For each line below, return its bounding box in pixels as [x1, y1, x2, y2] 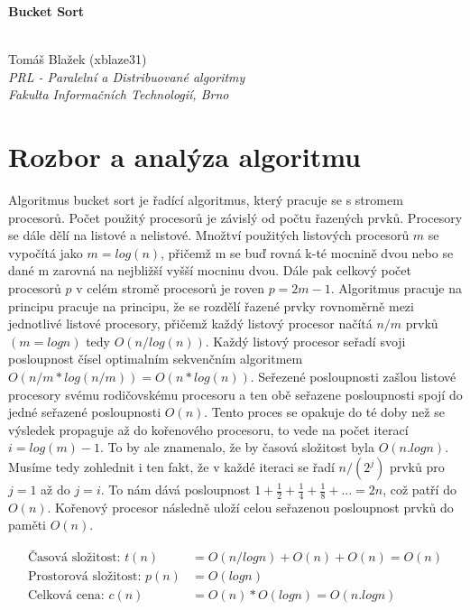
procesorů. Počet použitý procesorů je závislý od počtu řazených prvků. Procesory [8, 208, 463, 226]
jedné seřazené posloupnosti [8, 402, 161, 421]
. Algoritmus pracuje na [330, 279, 462, 298]
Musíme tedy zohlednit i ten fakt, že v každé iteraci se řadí [8, 457, 335, 476]
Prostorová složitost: [28, 570, 142, 584]
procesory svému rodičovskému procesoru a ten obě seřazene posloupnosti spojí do [8, 384, 463, 403]
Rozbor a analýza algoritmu [8, 138, 361, 175]
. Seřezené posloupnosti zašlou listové [250, 367, 456, 386]
